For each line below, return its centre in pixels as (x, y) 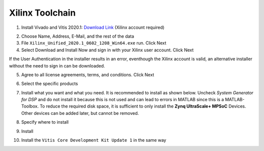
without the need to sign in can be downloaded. (57, 65)
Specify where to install (45, 122)
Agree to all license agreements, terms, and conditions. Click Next (88, 75)
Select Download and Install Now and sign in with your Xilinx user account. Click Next (108, 50)
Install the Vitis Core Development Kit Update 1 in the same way (94, 140)
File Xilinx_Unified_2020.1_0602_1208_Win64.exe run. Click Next (94, 43)
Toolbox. (30, 106)
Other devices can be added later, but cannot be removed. (80, 113)
